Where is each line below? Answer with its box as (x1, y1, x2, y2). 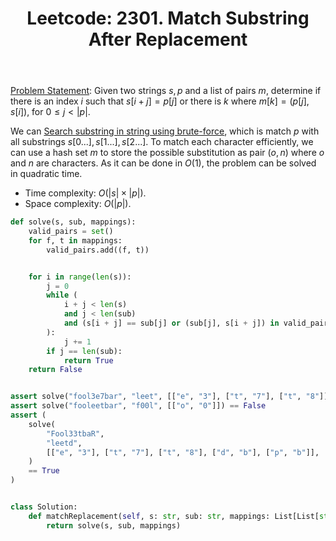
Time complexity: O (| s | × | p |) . (24, 187, 147, 199)
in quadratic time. (10, 168, 83, 180)
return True (63, 355, 114, 366)
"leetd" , (46, 438, 83, 448)
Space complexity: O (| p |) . (24, 198, 132, 210)
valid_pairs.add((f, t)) (46, 245, 150, 255)
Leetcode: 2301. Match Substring (26, 7, 310, 30)
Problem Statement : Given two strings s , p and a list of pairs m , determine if (10, 85, 322, 97)
